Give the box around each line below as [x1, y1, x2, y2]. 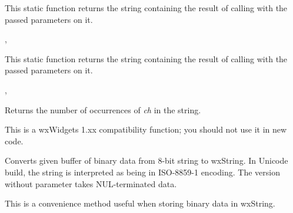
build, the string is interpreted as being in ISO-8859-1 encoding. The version [5, 165, 280, 178]
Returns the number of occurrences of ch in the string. [5, 103, 201, 116]
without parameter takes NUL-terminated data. [5, 177, 177, 190]
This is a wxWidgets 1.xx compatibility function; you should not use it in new [5, 123, 287, 136]
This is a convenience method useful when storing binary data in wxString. [5, 197, 275, 209]
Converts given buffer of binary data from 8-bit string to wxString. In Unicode [5, 154, 288, 167]
